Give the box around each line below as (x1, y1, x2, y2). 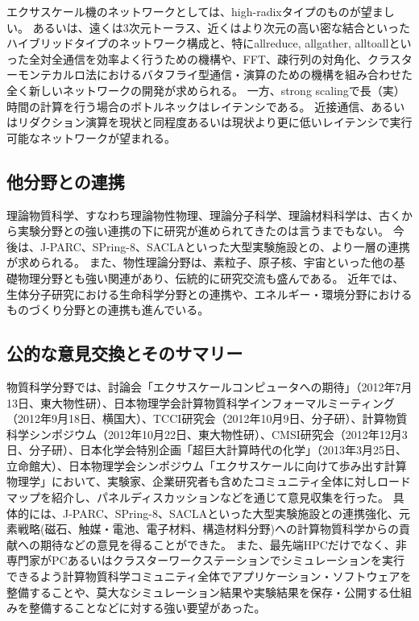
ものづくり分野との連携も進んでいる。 (6, 301, 209, 318)
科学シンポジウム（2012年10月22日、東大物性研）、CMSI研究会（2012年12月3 (6, 425, 408, 442)
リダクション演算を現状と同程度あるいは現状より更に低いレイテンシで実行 (17, 114, 413, 130)
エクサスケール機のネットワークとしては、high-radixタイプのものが (6, 3, 361, 19)
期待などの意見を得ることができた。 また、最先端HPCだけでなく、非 (39, 536, 407, 553)
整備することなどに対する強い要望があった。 (28, 599, 266, 616)
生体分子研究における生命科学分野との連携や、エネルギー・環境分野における (6, 285, 413, 302)
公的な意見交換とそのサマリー (6, 341, 243, 366)
